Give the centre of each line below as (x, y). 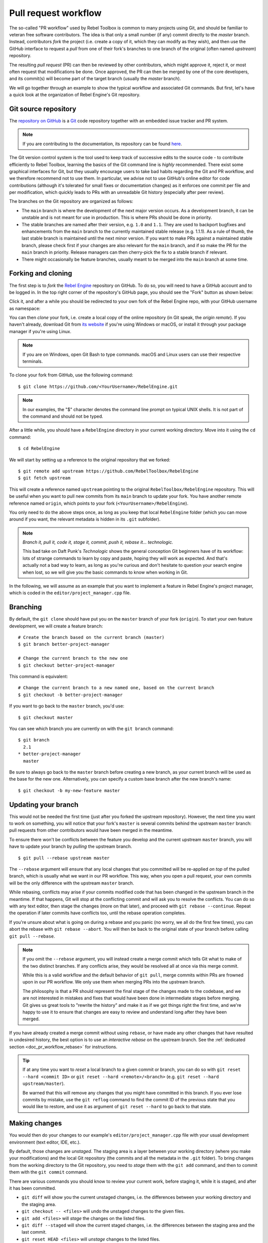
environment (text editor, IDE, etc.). (45, 1142)
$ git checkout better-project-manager (67, 665)
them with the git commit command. (48, 1172)
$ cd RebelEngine (39, 448)
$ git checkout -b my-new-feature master (69, 790)
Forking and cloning (41, 273)
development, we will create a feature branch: (56, 626)
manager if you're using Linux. (40, 331)
